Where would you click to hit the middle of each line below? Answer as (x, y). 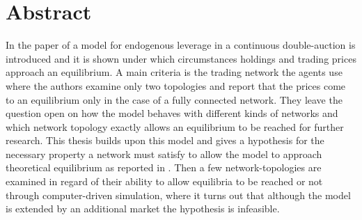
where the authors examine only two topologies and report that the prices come (176, 85)
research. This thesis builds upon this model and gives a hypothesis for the (165, 140)
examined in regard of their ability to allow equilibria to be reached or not (164, 181)
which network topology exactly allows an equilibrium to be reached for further (175, 126)
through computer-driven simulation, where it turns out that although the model (178, 195)
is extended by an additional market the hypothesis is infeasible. (143, 209)
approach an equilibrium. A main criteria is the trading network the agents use (174, 72)
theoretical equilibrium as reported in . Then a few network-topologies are (164, 167)
